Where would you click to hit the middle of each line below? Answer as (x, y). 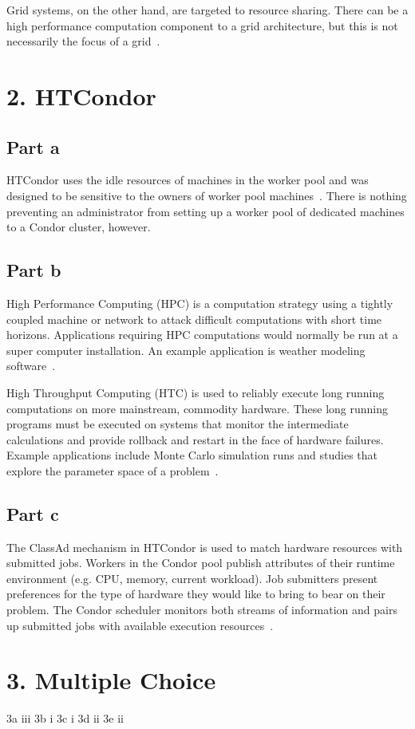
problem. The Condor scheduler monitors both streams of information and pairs (202, 610)
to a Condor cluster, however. (79, 227)
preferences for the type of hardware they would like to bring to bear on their (196, 594)
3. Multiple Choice (111, 680)
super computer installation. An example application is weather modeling (186, 350)
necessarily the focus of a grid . (83, 41)
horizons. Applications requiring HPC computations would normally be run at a (202, 335)
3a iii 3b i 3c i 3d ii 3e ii (65, 718)
